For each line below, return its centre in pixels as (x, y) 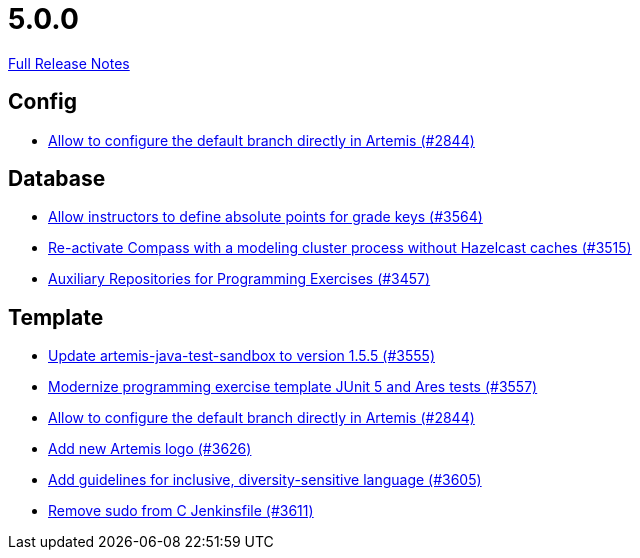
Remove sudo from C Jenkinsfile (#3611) (181, 511)
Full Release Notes (69, 63)
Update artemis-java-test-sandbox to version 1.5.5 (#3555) (241, 356)
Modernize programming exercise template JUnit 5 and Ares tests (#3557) (293, 387)
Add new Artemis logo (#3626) (150, 449)
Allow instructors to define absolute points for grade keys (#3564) (265, 217)
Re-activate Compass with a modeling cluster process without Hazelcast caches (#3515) (340, 248)
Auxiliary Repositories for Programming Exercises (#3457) (239, 279)
